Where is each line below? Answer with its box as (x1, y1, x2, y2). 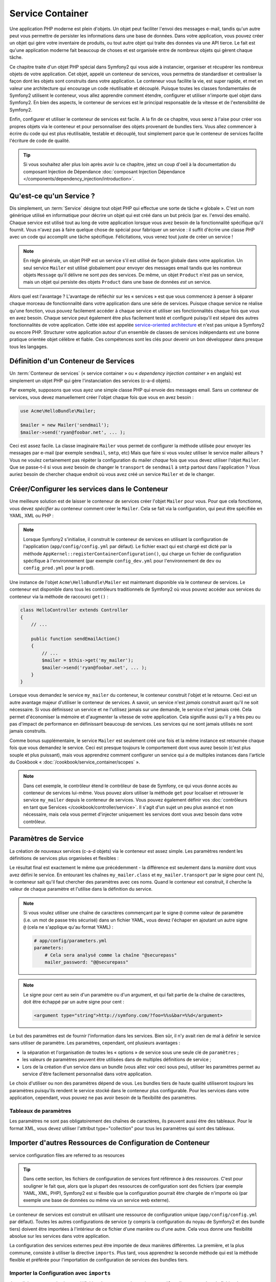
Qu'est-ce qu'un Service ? (9, 191, 95, 200)
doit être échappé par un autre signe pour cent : (23, 998, 125, 1005)
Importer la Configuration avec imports (9, 1269, 111, 1276)
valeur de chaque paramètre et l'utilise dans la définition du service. (9, 886, 153, 892)
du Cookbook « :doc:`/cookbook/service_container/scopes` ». (9, 759, 140, 765)
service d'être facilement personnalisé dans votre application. (22, 1071, 153, 1077)
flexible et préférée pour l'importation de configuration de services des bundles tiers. (9, 1257, 189, 1263)
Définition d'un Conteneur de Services (9, 357, 135, 366)
